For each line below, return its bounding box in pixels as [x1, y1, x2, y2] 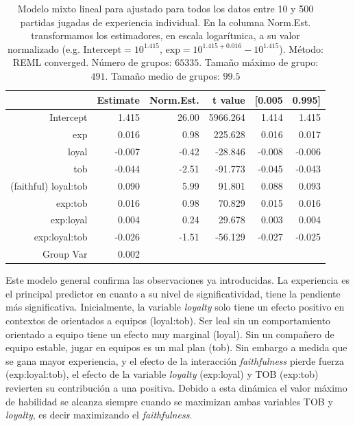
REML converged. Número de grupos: [12, 55, 172, 69]
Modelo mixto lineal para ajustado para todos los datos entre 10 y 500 [17, 1, 314, 15]
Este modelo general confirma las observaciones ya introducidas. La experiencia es [5, 273, 350, 287]
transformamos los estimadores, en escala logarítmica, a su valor [31, 28, 300, 43]
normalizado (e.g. [8, 41, 80, 56]
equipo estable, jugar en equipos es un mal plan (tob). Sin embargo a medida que [5, 340, 347, 355]
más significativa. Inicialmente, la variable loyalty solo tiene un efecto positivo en [5, 300, 345, 314]
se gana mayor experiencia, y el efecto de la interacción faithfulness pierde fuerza [5, 353, 345, 368]
